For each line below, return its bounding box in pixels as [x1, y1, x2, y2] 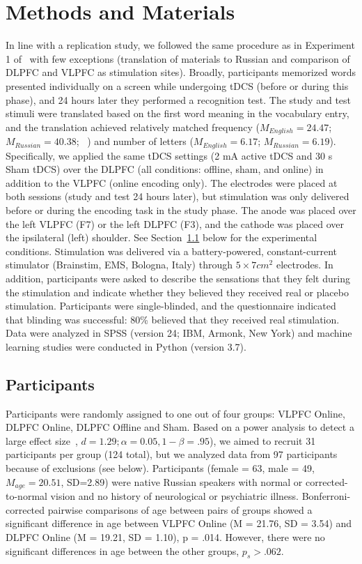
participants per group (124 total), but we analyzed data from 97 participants [6, 447, 338, 462]
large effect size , [6, 433, 78, 448]
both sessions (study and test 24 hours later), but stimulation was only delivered [6, 189, 349, 204]
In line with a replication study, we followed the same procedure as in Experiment [6, 38, 355, 52]
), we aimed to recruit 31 [210, 433, 316, 448]
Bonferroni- [301, 489, 351, 503]
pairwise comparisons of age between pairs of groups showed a [47, 502, 313, 517]
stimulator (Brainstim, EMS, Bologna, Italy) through [6, 257, 233, 272]
